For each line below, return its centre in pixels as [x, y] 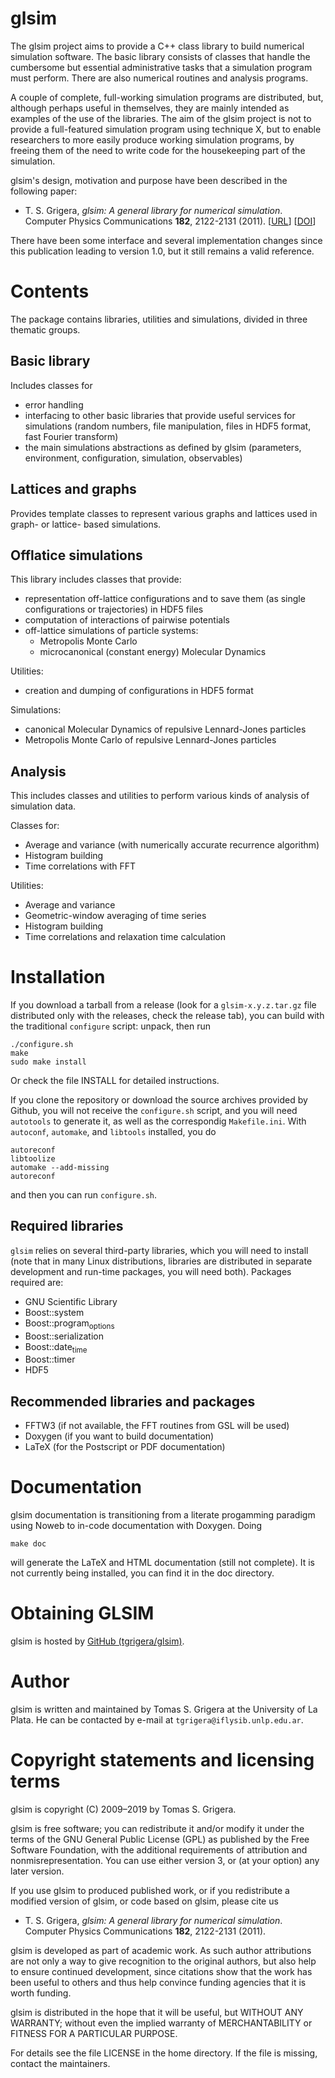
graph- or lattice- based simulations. [86, 524]
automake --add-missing [60, 1168]
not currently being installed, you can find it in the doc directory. [142, 1573]
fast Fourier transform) [71, 436]
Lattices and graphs [73, 489]
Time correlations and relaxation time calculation [125, 937]
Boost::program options [69, 1324]
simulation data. [43, 806]
